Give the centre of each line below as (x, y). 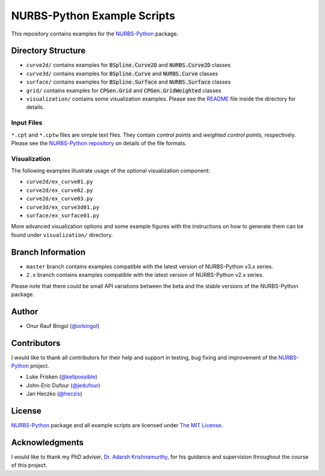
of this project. (29, 465)
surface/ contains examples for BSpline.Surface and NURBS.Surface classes (128, 82)
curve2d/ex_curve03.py (60, 199)
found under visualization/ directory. (62, 235)
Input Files (27, 123)
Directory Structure (48, 51)
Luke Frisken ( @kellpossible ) (62, 377)
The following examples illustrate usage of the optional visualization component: (111, 171)
